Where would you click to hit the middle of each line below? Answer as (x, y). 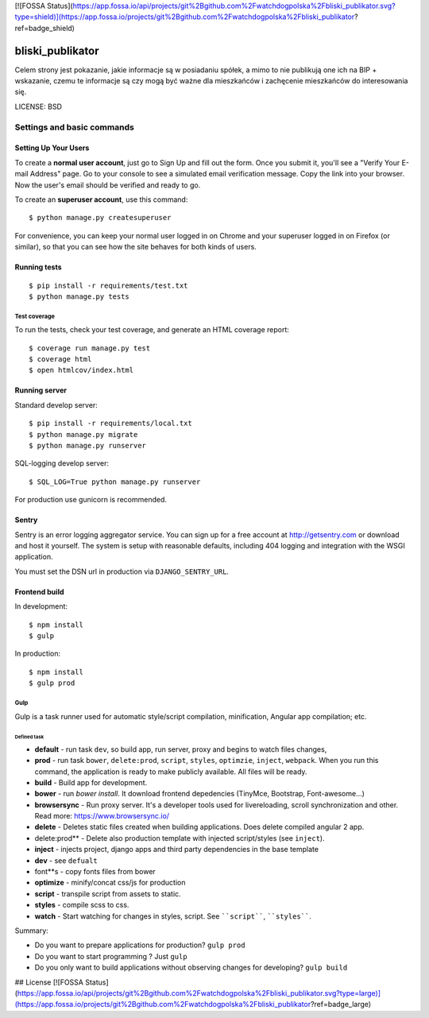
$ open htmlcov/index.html (81, 370)
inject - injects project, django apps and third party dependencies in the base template (177, 850)
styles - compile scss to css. (82, 905)
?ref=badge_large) (341, 1004)
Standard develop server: (56, 404)
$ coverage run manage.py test (90, 348)
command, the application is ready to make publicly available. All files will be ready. (171, 772)
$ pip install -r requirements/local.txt (110, 424)
